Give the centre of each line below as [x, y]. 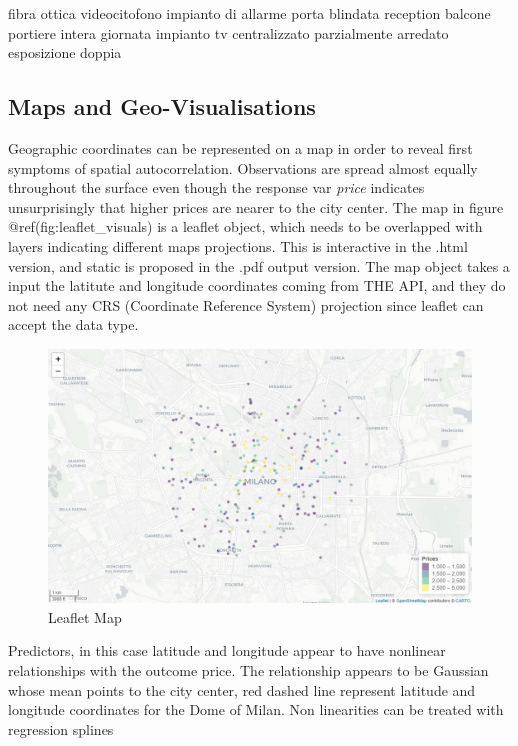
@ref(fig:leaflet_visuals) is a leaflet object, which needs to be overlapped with [245, 226]
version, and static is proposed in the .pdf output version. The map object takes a [259, 265]
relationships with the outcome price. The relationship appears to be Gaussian [248, 669]
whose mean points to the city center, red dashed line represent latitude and [242, 689]
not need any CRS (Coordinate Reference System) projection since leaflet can [246, 304]
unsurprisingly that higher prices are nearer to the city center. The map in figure [256, 206]
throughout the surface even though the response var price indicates [216, 187]
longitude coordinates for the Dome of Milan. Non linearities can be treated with [256, 709]
